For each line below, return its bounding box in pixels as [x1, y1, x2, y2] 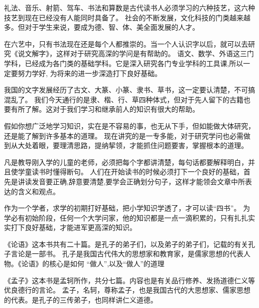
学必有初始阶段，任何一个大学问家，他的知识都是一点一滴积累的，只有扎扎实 [4, 212, 255, 223]
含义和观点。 [17, 186, 60, 196]
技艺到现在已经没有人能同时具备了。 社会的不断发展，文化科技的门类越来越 [4, 12, 251, 22]
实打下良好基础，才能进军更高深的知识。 [4, 222, 136, 232]
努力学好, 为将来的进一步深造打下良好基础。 [17, 68, 162, 78]
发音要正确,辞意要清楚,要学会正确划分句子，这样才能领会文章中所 [31, 176, 245, 186]
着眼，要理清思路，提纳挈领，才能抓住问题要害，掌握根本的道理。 [31, 140, 248, 151]
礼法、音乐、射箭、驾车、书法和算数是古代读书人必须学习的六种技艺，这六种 [4, 2, 255, 12]
